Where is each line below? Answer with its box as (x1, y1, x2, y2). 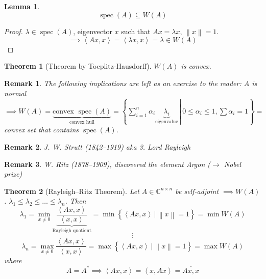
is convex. (181, 61, 211, 71)
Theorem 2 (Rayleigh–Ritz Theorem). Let (4, 185, 139, 196)
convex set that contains (4, 124, 79, 135)
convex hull (69, 119, 95, 125)
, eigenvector (73, 25, 112, 36)
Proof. (4, 25, 23, 36)
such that (121, 25, 151, 36)
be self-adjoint (175, 185, 219, 196)
